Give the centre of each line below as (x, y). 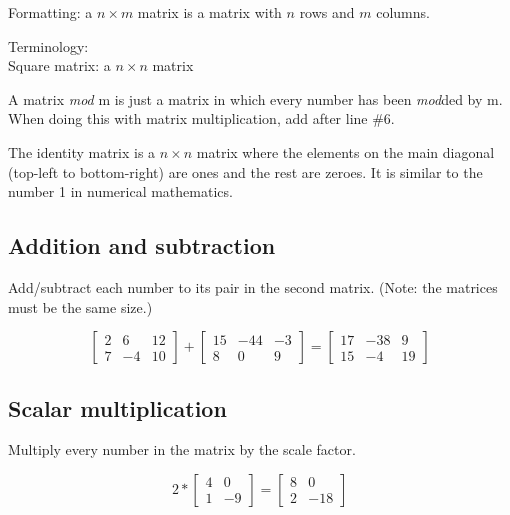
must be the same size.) (80, 306)
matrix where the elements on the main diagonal (345, 151)
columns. (403, 12)
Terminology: (48, 45)
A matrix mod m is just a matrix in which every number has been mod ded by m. (255, 98)
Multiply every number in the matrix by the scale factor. (182, 449)
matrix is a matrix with (209, 12)
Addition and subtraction (142, 245)
